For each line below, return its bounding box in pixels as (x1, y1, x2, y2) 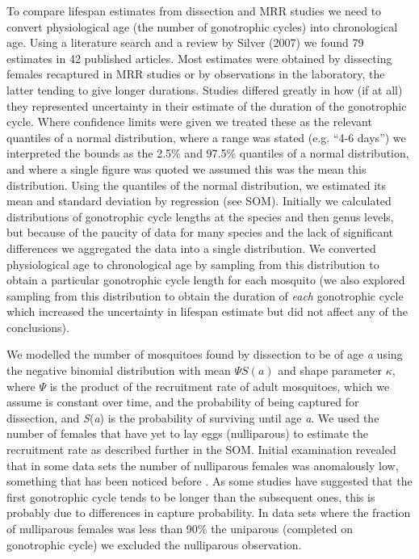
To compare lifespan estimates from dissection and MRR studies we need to (6, 2, 382, 19)
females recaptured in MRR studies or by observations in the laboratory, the (6, 65, 385, 82)
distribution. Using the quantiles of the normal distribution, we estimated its (6, 176, 387, 193)
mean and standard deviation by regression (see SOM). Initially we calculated (6, 192, 392, 209)
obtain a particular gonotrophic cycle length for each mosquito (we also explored (6, 271, 405, 288)
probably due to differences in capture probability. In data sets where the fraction (6, 504, 411, 521)
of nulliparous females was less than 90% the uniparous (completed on (6, 520, 354, 536)
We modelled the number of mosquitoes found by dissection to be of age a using (6, 346, 403, 363)
